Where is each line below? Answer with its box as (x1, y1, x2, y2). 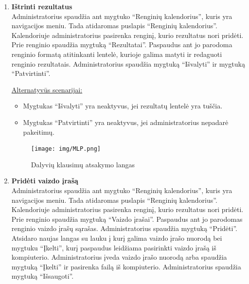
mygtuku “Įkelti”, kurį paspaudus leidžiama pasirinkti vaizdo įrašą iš (11, 242, 216, 252)
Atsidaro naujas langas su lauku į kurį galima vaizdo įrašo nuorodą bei (11, 232, 222, 243)
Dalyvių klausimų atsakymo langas (31, 159, 135, 169)
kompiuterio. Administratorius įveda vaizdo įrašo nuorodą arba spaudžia (11, 252, 227, 262)
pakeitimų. (23, 126, 54, 137)
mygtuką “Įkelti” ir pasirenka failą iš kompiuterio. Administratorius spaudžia (11, 261, 241, 271)
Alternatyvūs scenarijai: (11, 84, 83, 94)
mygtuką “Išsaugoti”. (11, 271, 74, 281)
